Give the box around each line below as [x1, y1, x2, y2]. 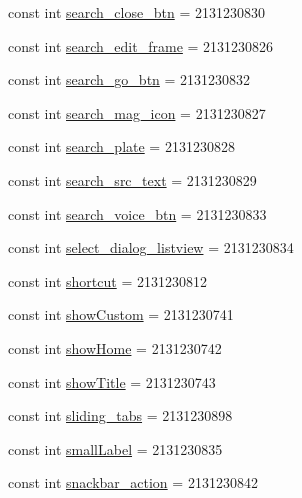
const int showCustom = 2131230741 [8, 304, 234, 325]
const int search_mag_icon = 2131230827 [8, 102, 266, 123]
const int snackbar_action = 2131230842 [8, 472, 258, 493]
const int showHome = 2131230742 [8, 337, 222, 358]
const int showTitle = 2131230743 [8, 371, 216, 392]
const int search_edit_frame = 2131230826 [8, 35, 274, 56]
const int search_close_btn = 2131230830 [8, 2, 265, 22]
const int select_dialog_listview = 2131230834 [8, 237, 294, 258]
